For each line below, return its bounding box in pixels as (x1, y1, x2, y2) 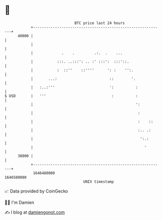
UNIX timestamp (83, 179, 114, 184)
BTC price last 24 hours (74, 21, 125, 25)
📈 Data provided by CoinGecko (4, 188, 68, 194)
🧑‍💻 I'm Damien (4, 199, 35, 205)
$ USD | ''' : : (4, 93, 138, 98)
